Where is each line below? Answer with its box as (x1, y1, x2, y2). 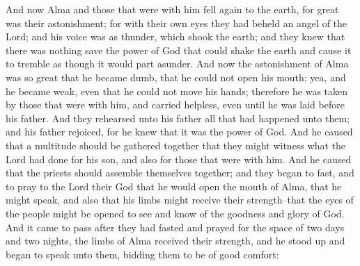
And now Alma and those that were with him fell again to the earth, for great (6, 2, 339, 16)
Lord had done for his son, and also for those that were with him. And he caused (6, 151, 352, 166)
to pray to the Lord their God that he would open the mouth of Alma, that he (6, 178, 342, 193)
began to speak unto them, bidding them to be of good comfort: (6, 247, 279, 261)
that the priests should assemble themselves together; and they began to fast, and (6, 165, 354, 180)
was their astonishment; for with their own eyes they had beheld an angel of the (6, 15, 347, 30)
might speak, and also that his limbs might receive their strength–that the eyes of (6, 192, 354, 207)
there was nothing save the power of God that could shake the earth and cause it (6, 42, 352, 57)
